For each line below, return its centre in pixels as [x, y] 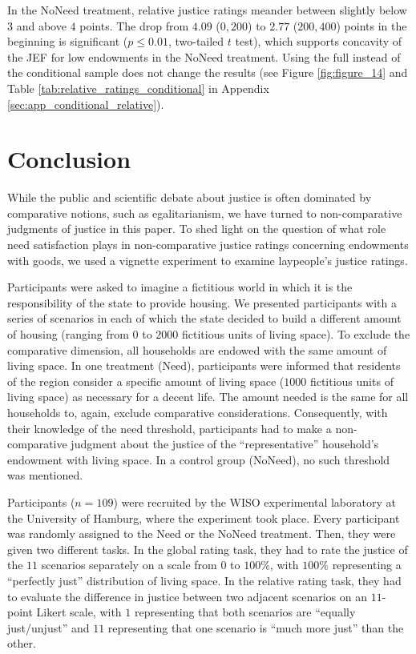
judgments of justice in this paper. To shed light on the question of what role [197, 229]
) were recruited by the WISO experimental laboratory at [254, 502]
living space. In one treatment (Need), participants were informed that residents [204, 365]
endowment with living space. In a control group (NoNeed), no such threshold [199, 459]
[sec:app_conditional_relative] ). [86, 104]
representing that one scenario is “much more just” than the [256, 627]
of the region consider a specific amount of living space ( [146, 381]
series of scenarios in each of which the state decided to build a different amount [204, 318]
